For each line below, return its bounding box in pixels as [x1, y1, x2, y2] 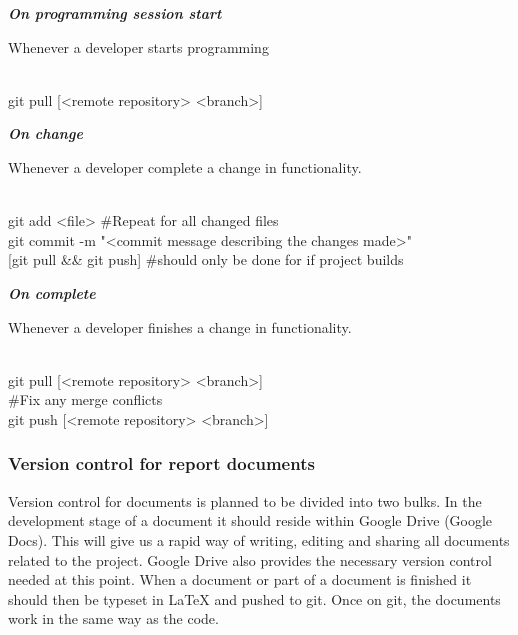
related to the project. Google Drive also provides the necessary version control [8, 549, 492, 570]
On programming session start [8, 3, 222, 23]
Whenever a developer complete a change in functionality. [8, 156, 362, 177]
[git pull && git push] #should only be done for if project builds [8, 249, 404, 270]
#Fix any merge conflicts [8, 389, 163, 410]
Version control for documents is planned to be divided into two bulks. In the [8, 490, 482, 511]
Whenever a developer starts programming [8, 36, 269, 57]
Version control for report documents [8, 451, 315, 476]
